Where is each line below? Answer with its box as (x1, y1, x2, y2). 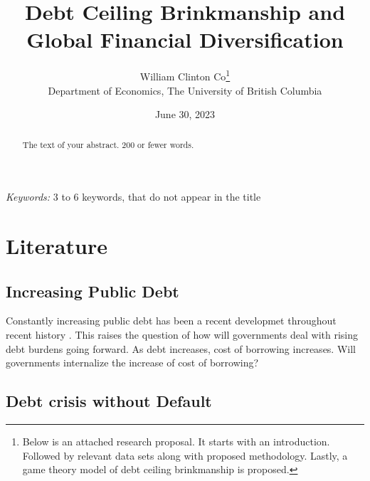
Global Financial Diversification (26, 25, 344, 54)
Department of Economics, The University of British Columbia (48, 83, 322, 97)
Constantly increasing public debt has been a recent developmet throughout (6, 313, 337, 328)
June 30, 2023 (154, 107, 216, 122)
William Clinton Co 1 (139, 67, 231, 83)
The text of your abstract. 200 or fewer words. (22, 138, 194, 150)
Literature (6, 231, 107, 260)
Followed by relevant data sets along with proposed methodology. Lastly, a (22, 448, 348, 462)
